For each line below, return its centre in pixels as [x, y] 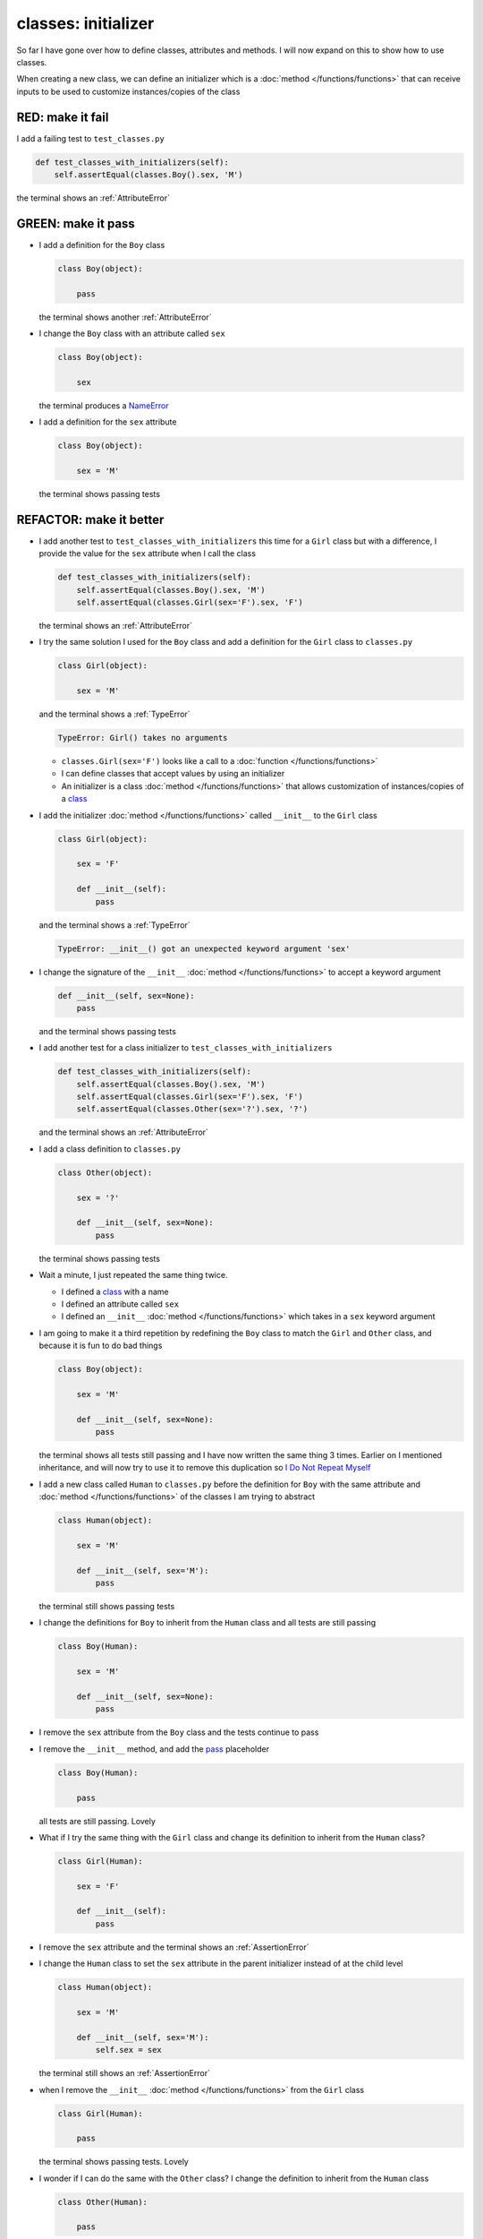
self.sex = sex [129, 2050]
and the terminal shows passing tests [107, 1031]
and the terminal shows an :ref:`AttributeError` [124, 1132]
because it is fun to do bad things [101, 1346]
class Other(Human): [102, 2202]
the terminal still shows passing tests [107, 1607]
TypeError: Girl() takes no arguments [143, 738]
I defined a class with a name [115, 1291]
